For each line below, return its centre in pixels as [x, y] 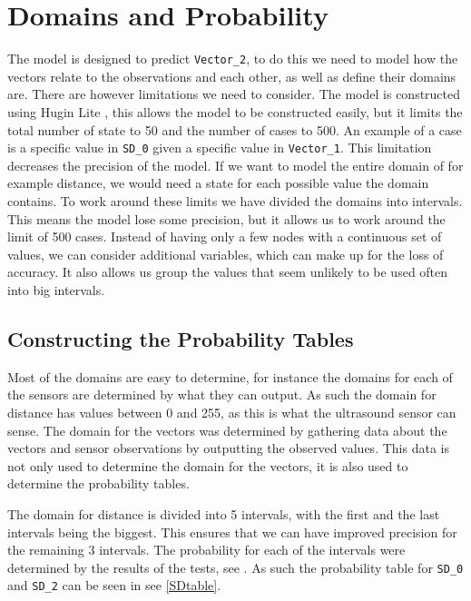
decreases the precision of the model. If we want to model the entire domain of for [235, 165]
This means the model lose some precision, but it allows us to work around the [226, 218]
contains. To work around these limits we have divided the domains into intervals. [235, 201]
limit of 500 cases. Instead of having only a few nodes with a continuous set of [225, 236]
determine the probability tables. [98, 483]
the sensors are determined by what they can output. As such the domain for [222, 394]
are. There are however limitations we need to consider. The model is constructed [234, 94]
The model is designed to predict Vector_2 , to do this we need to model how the [233, 59]
